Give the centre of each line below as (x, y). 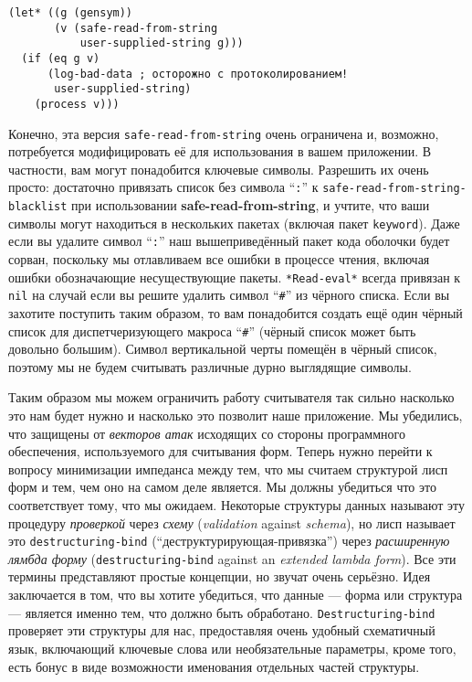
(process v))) (77, 104)
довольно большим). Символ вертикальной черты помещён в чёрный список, (223, 349)
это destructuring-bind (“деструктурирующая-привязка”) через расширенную (229, 541)
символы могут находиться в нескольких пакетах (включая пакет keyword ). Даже (234, 223)
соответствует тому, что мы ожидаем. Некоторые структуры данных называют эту (236, 504)
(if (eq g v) (61, 58)
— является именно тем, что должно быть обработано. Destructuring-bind (222, 612)
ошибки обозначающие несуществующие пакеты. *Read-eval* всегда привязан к (235, 277)
